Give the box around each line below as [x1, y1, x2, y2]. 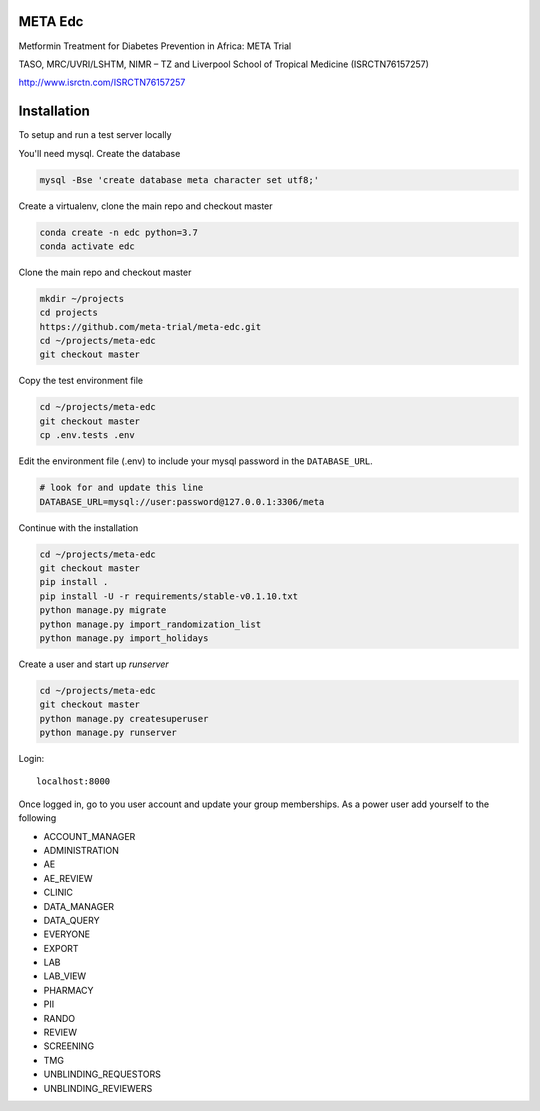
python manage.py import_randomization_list [39, 618, 262, 630]
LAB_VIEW [43, 970, 87, 982]
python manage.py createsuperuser [39, 713, 209, 724]
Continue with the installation [18, 521, 139, 534]
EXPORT [43, 942, 79, 954]
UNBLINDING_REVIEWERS [43, 1082, 153, 1094]
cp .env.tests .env [39, 430, 135, 441]
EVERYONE [43, 928, 90, 940]
